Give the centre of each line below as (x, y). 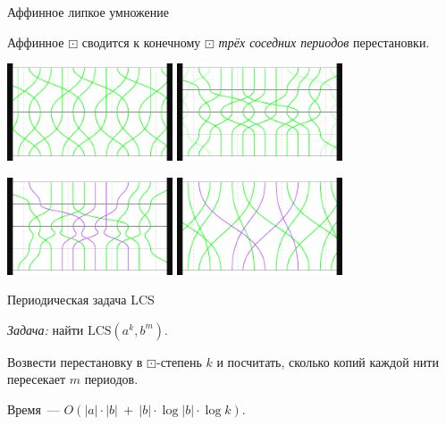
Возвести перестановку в (75, 361)
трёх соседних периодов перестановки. (324, 42)
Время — (34, 408)
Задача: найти (46, 329)
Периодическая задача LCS (81, 300)
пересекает (37, 379)
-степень (179, 361)
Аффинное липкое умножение (88, 12)
